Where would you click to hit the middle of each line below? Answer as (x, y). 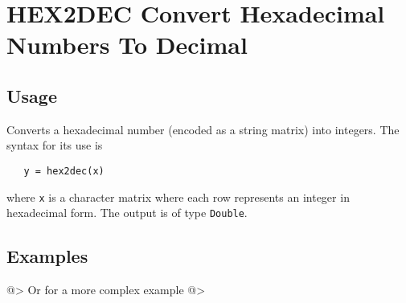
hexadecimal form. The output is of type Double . (127, 213)
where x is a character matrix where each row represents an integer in (178, 197)
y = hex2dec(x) (64, 171)
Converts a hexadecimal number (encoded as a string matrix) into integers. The (203, 129)
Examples (47, 256)
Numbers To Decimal (127, 45)
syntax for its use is (55, 145)
